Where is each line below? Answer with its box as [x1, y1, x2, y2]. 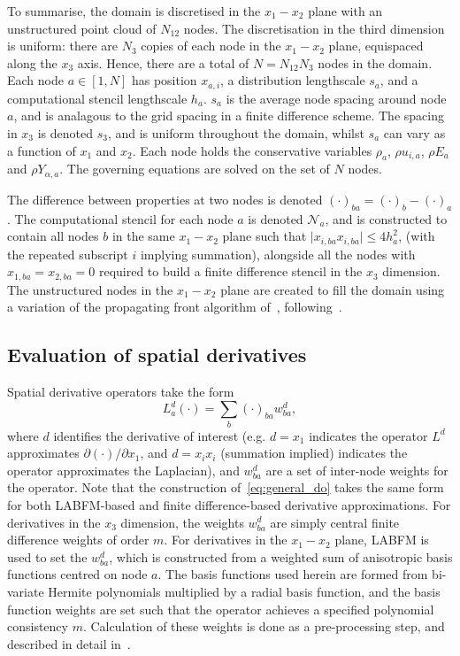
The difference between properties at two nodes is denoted [7, 189, 323, 208]
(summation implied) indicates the [220, 444, 408, 462]
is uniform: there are [7, 36, 119, 55]
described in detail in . [7, 634, 131, 652]
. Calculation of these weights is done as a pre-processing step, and [82, 617, 445, 636]
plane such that [222, 227, 307, 245]
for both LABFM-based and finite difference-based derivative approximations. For [7, 495, 451, 513]
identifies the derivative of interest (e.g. [53, 426, 266, 444]
